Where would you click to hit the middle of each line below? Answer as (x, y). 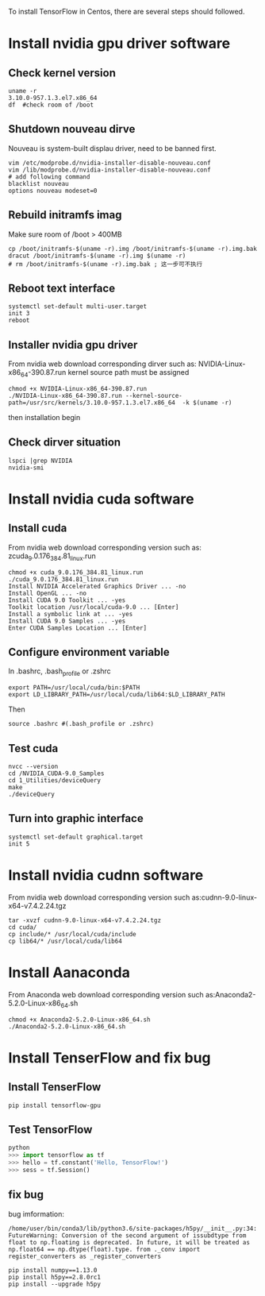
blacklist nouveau (38, 183)
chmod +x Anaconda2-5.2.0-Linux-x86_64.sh (79, 1020)
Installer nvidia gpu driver (73, 345)
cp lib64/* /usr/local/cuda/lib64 (65, 941)
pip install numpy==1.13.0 (53, 1270)
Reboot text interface (62, 289)
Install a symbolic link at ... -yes (71, 614)
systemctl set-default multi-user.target (78, 307)
